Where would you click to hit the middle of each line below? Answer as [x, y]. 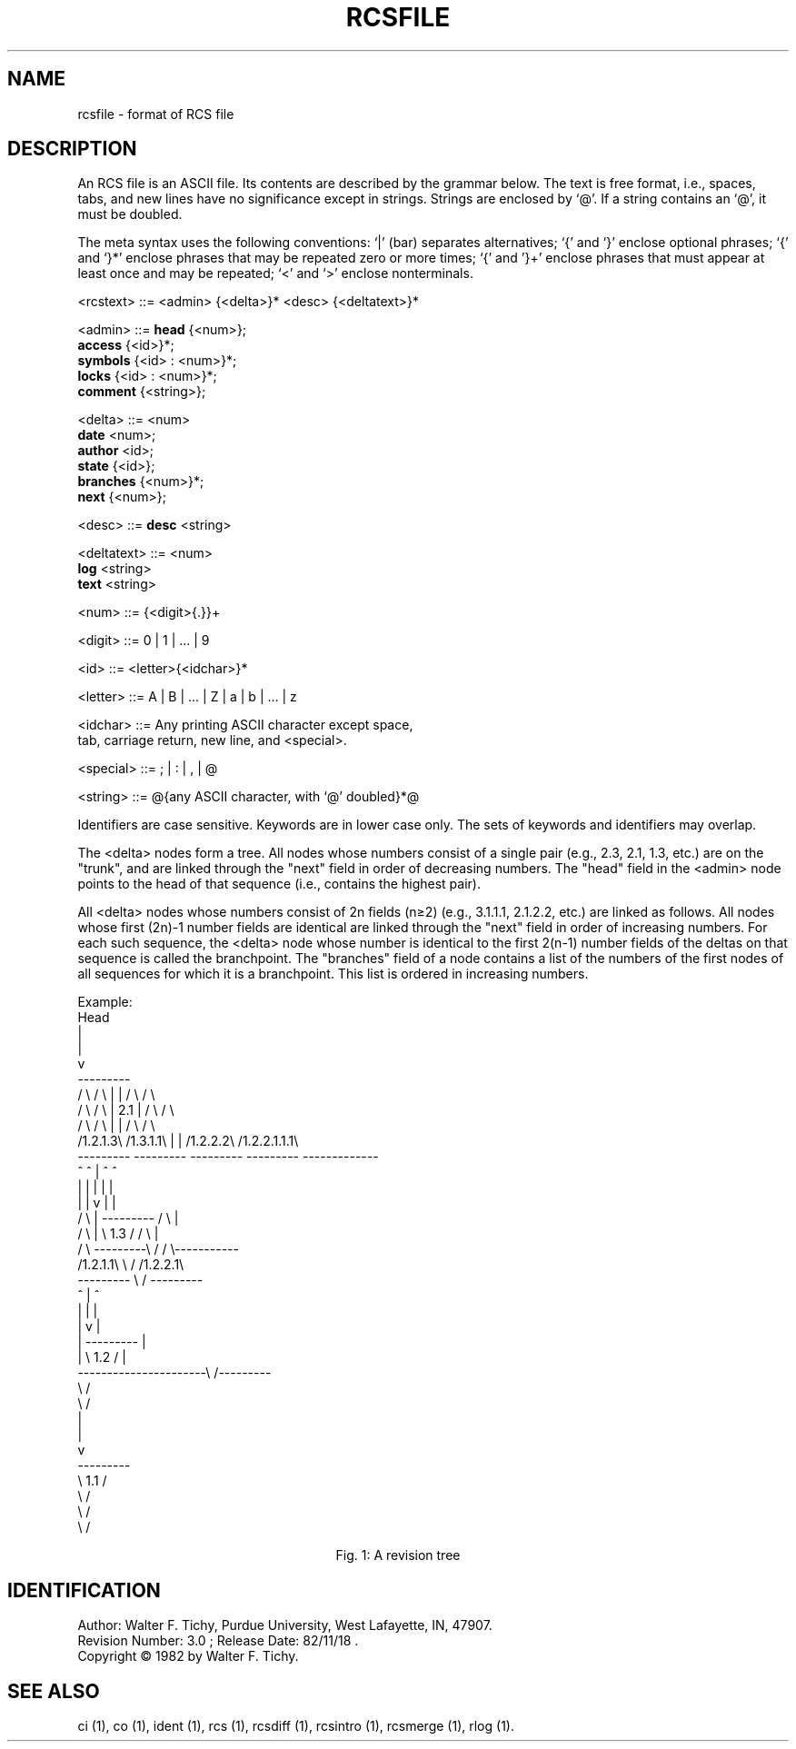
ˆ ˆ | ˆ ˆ [97, 1172]
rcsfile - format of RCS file [156, 114]
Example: [105, 1002]
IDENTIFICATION [84, 1590]
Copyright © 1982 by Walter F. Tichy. [188, 1656]
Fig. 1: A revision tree [398, 1555]
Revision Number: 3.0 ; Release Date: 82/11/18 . [218, 1641]
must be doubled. [130, 214]
